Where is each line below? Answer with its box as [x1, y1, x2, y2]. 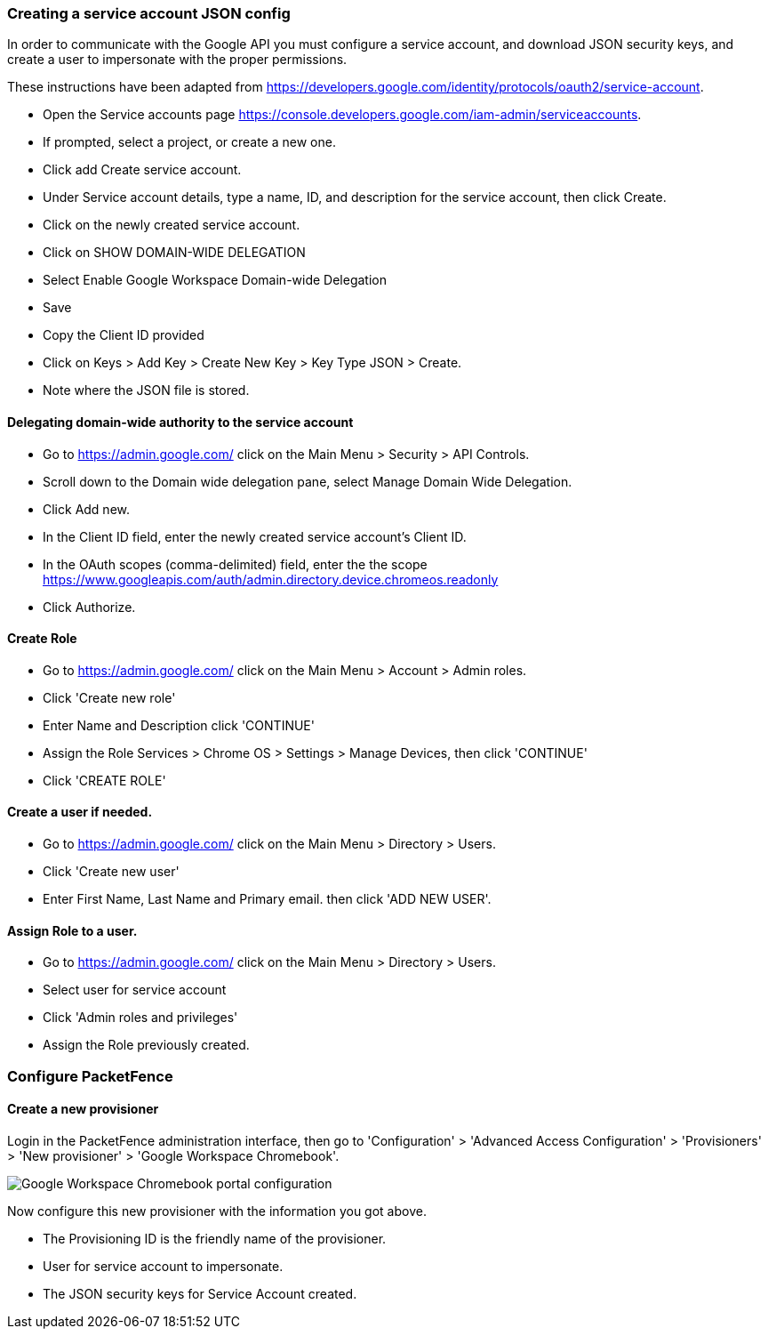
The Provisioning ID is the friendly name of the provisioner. [43, 1230, 387, 1246]
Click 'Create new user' [43, 864, 180, 880]
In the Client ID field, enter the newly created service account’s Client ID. [43, 528, 467, 544]
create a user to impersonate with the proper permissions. [7, 52, 348, 68]
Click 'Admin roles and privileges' [43, 1010, 238, 1026]
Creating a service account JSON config [7, 4, 291, 22]
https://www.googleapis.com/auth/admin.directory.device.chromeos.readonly [43, 571, 499, 587]
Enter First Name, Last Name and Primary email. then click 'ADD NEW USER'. [43, 891, 492, 907]
